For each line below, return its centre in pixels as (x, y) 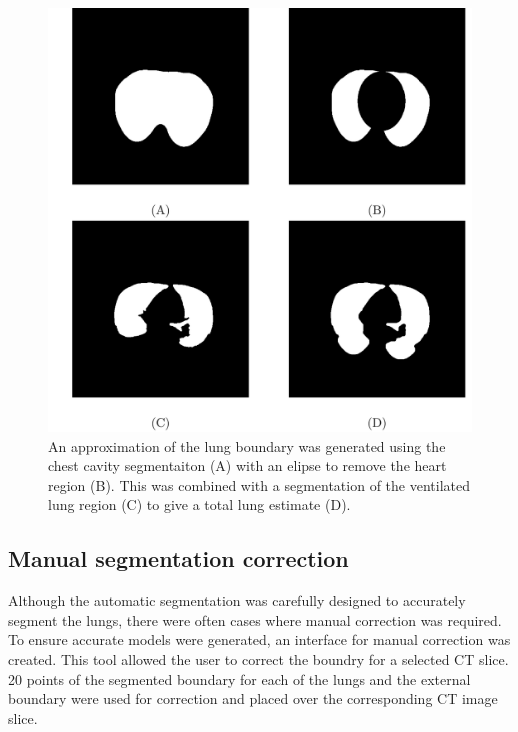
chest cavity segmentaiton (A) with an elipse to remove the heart (247, 465)
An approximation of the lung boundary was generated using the (247, 445)
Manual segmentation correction (178, 558)
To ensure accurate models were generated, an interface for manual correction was (259, 639)
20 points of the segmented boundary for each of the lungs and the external (239, 678)
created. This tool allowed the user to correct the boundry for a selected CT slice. (258, 658)
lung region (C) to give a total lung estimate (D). (199, 504)
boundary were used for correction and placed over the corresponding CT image (253, 698)
